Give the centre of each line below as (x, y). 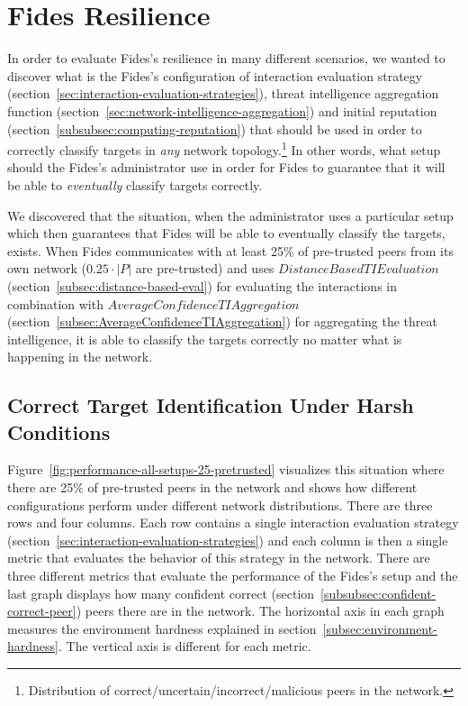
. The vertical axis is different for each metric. (184, 646)
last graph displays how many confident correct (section (161, 593)
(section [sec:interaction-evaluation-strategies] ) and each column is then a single (228, 540)
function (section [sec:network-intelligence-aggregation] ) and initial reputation (222, 110)
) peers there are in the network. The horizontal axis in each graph (260, 611)
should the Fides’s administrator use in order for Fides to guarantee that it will (226, 167)
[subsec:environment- (380, 628)
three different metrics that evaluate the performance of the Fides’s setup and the (233, 576)
